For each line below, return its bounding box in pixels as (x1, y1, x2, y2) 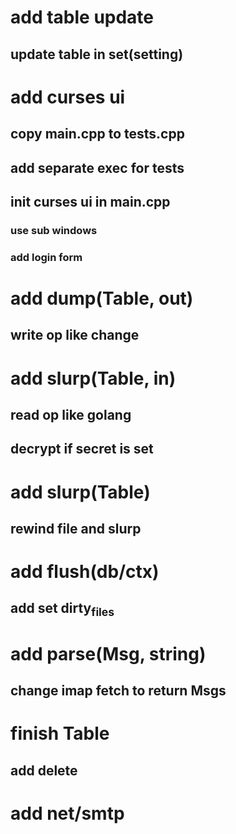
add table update (10, 6, 155, 29)
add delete (10, 762, 78, 779)
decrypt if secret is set (10, 441, 154, 458)
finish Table (10, 722, 110, 745)
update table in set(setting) (10, 46, 184, 63)
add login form (10, 250, 83, 264)
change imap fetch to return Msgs (10, 682, 227, 700)
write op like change (10, 327, 140, 344)
